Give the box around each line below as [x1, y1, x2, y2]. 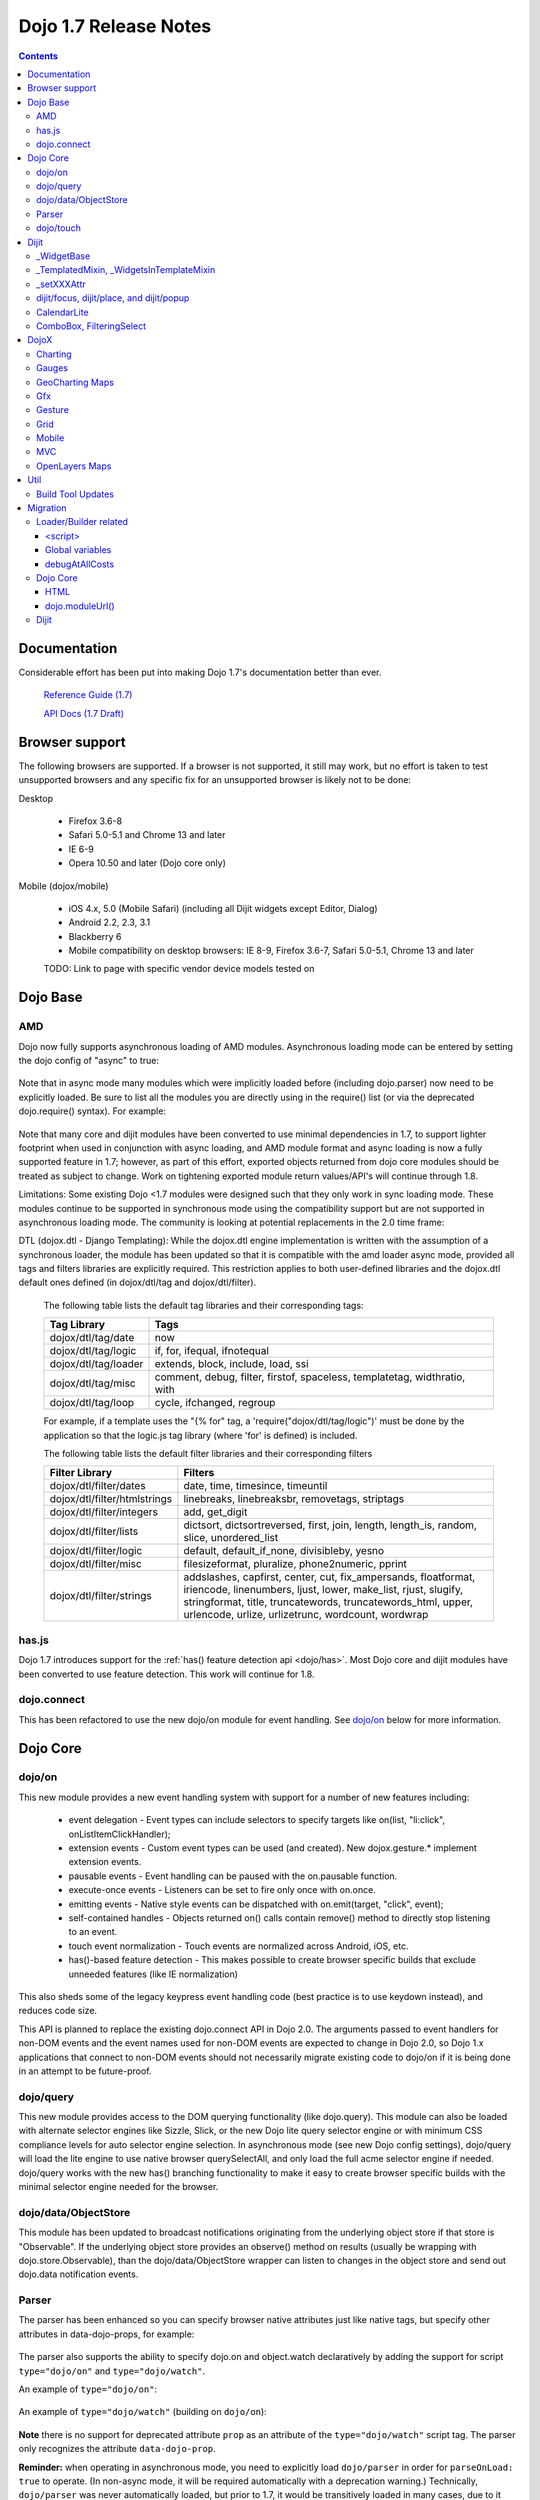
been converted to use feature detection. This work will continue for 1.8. [18, 1668, 315, 1680]
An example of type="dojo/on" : [18, 2383, 158, 2395]
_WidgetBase [36, 250, 91, 262]
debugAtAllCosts [45, 558, 115, 570]
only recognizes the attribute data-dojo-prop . [18, 2443, 217, 2455]
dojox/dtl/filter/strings [49, 1589, 152, 1603]
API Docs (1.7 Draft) [43, 707, 125, 719]
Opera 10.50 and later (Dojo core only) [68, 857, 227, 869]
